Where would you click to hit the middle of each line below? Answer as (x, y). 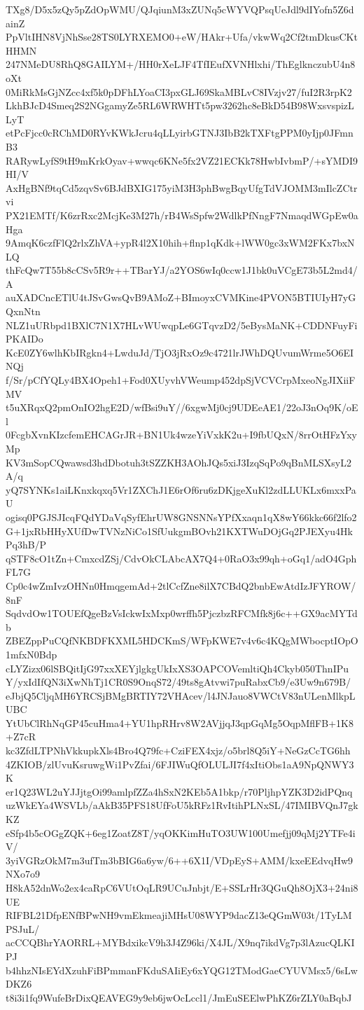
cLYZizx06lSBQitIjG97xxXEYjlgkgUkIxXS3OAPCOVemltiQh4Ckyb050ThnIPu (177, 668)
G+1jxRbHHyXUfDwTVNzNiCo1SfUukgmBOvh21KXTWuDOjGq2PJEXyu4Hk (179, 531)
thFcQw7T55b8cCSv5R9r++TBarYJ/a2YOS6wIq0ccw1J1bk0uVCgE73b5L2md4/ (182, 270)
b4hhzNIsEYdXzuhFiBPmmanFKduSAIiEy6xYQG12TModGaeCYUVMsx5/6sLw (182, 970)
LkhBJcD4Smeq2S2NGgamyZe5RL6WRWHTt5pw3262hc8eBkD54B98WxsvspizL (180, 105)
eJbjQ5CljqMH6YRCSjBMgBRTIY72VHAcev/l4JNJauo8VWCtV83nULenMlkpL (181, 695)
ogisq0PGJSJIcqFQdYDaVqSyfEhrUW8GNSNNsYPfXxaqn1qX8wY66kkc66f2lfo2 (181, 517)
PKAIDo (24, 339)
